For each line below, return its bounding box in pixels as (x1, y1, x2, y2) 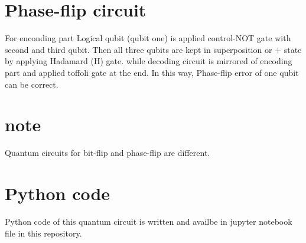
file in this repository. (5, 227, 82, 239)
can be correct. (5, 78, 58, 90)
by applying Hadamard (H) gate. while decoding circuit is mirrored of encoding (5, 55, 292, 67)
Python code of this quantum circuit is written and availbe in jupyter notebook (5, 215, 292, 227)
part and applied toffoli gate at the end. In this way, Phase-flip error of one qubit (5, 66, 299, 78)
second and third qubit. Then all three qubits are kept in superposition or (5, 43, 272, 55)
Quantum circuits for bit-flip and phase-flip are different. (5, 147, 210, 159)
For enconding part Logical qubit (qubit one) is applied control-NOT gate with (5, 32, 291, 44)
